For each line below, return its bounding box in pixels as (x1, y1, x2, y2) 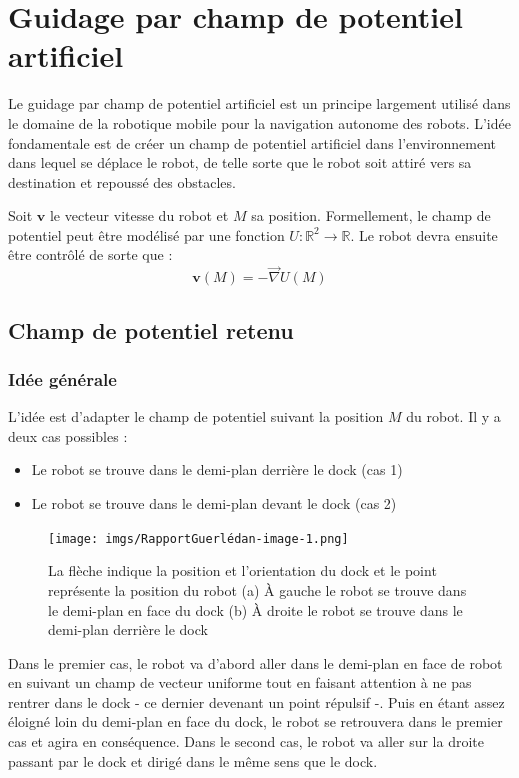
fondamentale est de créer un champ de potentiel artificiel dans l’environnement (8, 132, 496, 153)
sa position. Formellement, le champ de (251, 205, 491, 226)
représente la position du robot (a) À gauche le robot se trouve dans (48, 579, 467, 600)
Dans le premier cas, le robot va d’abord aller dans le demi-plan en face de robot (8, 652, 503, 673)
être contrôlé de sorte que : (8, 244, 173, 265)
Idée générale (8, 366, 117, 391)
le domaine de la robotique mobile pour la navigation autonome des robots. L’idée (8, 112, 511, 133)
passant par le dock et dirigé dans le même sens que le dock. (8, 750, 378, 771)
